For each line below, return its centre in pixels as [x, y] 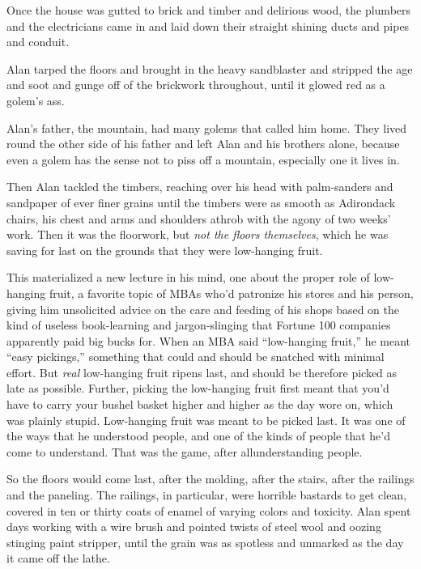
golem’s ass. [36, 100]
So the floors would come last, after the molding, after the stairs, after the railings [210, 479]
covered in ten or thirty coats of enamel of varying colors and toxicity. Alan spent [209, 510]
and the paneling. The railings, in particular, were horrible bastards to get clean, [207, 495]
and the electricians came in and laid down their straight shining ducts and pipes [208, 25]
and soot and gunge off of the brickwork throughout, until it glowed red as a [196, 85]
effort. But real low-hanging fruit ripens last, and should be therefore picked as [202, 372]
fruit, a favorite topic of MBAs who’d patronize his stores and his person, [231, 293]
